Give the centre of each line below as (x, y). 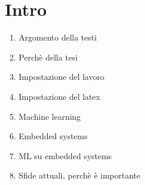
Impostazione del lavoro (61, 77)
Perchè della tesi (48, 57)
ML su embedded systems (65, 155)
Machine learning (50, 116)
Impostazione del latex (59, 96)
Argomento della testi (58, 37)
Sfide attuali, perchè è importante (80, 175)
